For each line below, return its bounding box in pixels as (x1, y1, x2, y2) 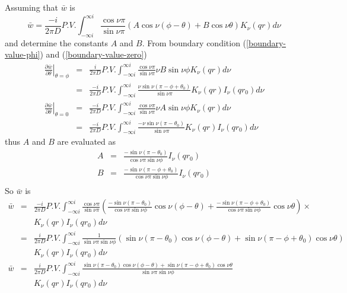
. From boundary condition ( (142, 36, 247, 49)
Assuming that (5, 1, 58, 13)
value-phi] (5, 48, 40, 60)
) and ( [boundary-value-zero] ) (40, 48, 147, 60)
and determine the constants (5, 36, 109, 49)
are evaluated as (57, 135, 116, 148)
